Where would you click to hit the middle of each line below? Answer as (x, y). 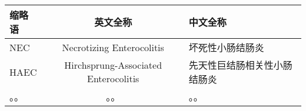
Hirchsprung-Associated (113, 65)
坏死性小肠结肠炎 (226, 47)
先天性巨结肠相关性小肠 (240, 65)
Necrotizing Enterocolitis (113, 47)
